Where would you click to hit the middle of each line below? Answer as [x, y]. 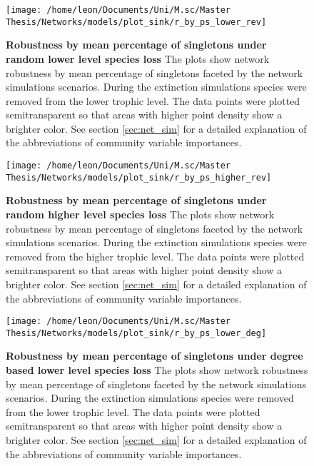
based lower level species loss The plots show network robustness [157, 370]
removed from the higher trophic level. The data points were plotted [155, 256]
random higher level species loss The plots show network [140, 214]
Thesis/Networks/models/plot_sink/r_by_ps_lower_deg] [136, 333]
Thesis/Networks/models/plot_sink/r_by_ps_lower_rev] [136, 22]
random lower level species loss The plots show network [138, 58]
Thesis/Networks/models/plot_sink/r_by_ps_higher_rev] [139, 177]
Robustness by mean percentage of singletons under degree [155, 356]
